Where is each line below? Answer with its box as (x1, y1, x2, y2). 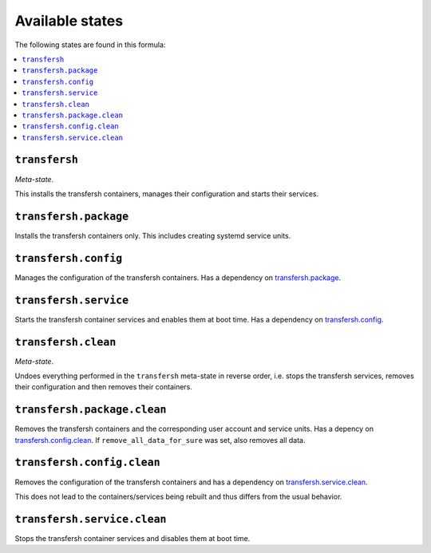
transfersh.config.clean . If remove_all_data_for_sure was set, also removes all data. (14, 435, 306, 444)
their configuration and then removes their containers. (14, 382, 193, 392)
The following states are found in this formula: (14, 40, 166, 49)
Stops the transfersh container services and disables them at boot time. (14, 533, 251, 543)
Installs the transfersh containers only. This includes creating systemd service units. (14, 231, 291, 240)
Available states (14, 12, 124, 30)
